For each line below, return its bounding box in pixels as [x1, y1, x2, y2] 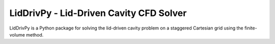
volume [9, 31, 25, 37]
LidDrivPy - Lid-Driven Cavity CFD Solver [9, 7, 187, 18]
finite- [244, 25, 257, 31]
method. [26, 31, 44, 37]
